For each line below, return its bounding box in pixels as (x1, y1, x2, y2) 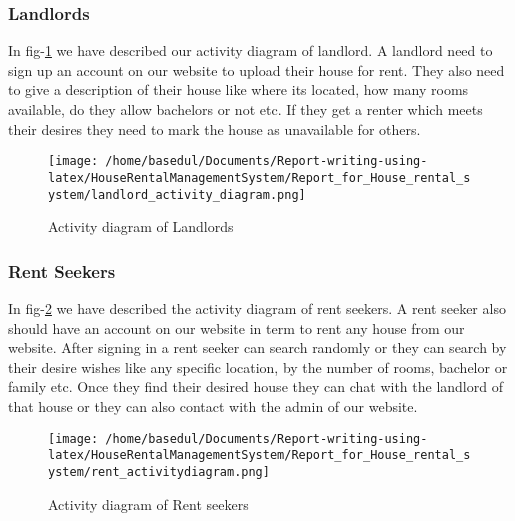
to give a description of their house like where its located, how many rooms (8, 79, 469, 100)
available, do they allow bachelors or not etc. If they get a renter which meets (8, 99, 483, 119)
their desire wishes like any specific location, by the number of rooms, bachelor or (8, 356, 508, 377)
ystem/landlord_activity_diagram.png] (48, 187, 306, 202)
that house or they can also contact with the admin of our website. (8, 395, 418, 416)
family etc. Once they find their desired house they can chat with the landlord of (8, 376, 503, 397)
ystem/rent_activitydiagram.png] (48, 464, 270, 479)
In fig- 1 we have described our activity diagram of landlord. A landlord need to (8, 40, 493, 61)
